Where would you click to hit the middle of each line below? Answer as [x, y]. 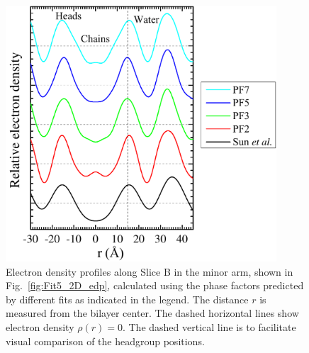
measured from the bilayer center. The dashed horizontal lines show [152, 313]
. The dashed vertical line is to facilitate [209, 327]
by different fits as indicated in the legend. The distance [127, 299]
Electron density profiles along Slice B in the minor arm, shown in [150, 271]
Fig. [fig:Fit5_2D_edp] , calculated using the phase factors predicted [155, 285]
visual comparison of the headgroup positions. [105, 341]
